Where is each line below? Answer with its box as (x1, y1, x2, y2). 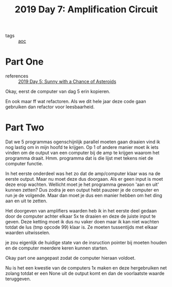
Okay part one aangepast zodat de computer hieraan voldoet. (5, 255, 136, 261)
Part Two (5, 122, 45, 133)
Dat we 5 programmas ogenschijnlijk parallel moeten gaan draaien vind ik (5, 139, 160, 145)
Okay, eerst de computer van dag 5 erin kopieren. (5, 88, 110, 94)
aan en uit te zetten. (5, 198, 48, 204)
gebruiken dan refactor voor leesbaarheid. (5, 104, 95, 110)
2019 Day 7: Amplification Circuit (14, 4, 158, 15)
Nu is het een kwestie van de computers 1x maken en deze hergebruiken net (5, 265, 167, 271)
